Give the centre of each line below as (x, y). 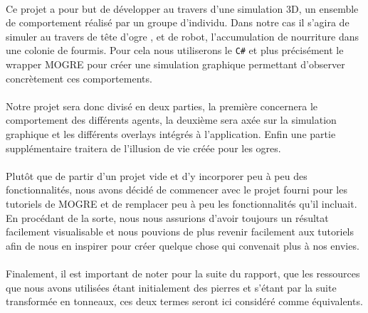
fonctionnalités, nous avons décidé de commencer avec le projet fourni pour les (177, 190)
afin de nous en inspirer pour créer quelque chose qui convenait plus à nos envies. (183, 245)
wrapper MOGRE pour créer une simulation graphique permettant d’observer (175, 64)
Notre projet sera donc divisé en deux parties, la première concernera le (162, 106)
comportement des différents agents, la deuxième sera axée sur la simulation (171, 120)
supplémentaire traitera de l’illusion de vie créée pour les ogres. (143, 148)
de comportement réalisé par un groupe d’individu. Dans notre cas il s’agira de (178, 22)
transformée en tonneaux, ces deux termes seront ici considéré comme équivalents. (184, 301)
